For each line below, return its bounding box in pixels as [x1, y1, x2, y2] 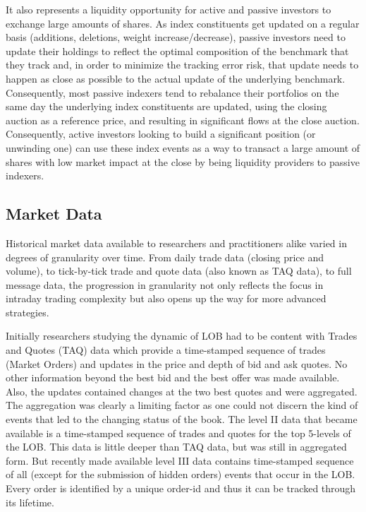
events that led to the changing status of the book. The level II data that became [6, 412, 358, 427]
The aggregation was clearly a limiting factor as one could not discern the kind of [6, 398, 358, 412]
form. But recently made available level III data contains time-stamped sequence [6, 453, 354, 468]
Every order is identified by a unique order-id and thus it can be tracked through [6, 481, 356, 496]
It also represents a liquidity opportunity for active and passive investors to [6, 2, 331, 16]
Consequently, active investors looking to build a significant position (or [6, 126, 316, 141]
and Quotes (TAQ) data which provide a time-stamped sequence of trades [6, 343, 326, 357]
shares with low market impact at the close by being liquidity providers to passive [6, 154, 360, 169]
